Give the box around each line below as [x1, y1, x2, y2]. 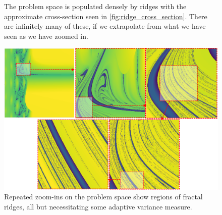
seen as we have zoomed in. [4, 30, 88, 41]
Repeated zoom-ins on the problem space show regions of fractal [4, 191, 203, 202]
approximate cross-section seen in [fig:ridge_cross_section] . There [4, 11, 207, 21]
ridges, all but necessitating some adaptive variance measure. [4, 201, 192, 211]
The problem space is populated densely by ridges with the [4, 1, 187, 11]
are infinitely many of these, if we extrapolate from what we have [4, 21, 206, 31]
